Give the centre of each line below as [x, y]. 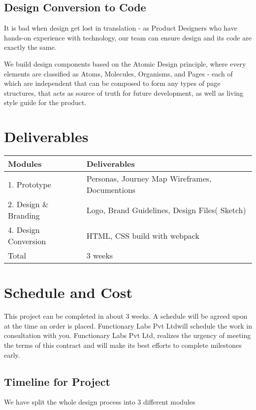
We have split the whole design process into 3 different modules [100, 402]
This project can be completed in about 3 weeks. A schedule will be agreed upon [126, 316]
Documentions [111, 190]
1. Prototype [30, 184]
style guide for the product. [45, 102]
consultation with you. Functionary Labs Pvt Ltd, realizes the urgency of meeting [128, 335]
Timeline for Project [57, 381]
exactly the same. [30, 47]
